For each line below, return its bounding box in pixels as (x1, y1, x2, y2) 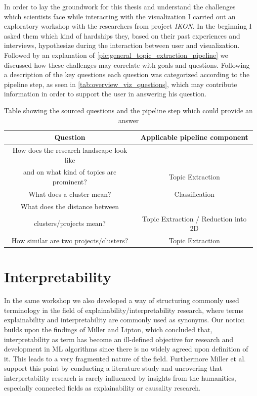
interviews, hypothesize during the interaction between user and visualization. (4, 40, 240, 50)
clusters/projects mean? (34, 218, 106, 228)
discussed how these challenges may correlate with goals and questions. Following (4, 59, 250, 70)
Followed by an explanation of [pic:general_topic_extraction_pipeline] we (4, 49, 228, 60)
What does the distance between (20, 201, 119, 211)
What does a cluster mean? (28, 188, 111, 199)
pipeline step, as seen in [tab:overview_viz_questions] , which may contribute (4, 79, 237, 89)
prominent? (52, 176, 87, 186)
